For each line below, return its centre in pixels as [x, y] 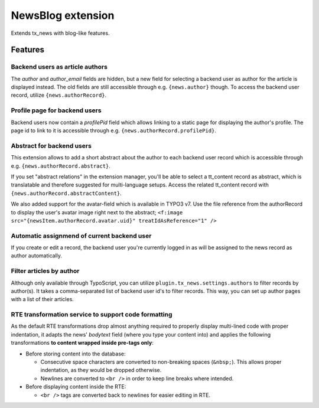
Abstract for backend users [51, 146]
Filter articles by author [45, 271]
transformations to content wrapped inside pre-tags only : [82, 343]
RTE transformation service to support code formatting [92, 315]
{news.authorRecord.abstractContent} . [66, 193]
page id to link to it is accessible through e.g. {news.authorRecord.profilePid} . [114, 130]
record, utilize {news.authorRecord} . [59, 95]
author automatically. [36, 256]
